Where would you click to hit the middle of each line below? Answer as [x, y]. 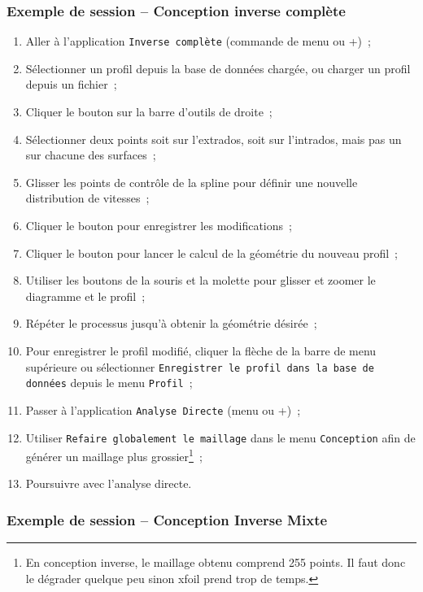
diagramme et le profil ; [85, 296]
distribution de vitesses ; [87, 198]
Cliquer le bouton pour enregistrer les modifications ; [159, 226]
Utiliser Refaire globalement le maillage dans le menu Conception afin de [220, 437]
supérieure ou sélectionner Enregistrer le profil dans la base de [200, 366]
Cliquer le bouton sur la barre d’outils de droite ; [149, 112]
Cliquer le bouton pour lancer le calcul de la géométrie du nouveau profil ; [211, 252]
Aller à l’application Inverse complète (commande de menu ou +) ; [198, 41]
